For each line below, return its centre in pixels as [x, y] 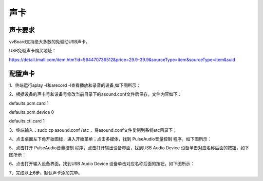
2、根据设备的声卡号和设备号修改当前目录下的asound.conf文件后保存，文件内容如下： [95, 94]
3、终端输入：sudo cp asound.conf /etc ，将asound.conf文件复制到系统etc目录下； [93, 130]
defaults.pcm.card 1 [29, 103]
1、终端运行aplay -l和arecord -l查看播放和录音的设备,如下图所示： [75, 85]
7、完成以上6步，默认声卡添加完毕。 [46, 173]
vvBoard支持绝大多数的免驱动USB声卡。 [49, 42]
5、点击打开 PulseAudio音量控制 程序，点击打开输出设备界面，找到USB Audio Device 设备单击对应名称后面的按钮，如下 [129, 148]
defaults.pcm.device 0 [31, 112]
